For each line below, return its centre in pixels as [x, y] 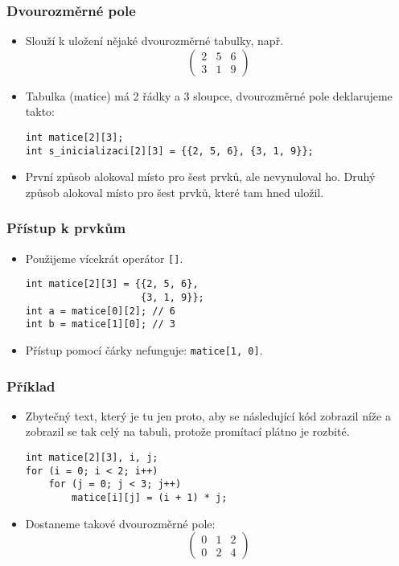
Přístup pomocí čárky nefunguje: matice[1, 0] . [144, 350]
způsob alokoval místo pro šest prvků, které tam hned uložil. [175, 192]
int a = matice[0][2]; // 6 [100, 311]
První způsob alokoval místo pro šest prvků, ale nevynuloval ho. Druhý [200, 176]
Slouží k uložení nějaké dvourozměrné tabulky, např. [154, 41]
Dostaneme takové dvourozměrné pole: [120, 523]
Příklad [31, 386]
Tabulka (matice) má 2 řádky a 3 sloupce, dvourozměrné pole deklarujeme [209, 95]
